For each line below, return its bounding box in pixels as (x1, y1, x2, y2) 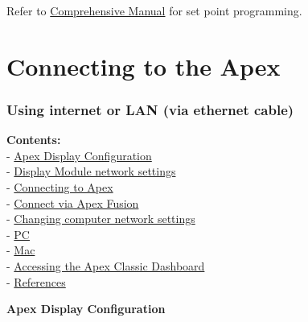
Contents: (6, 131, 61, 148)
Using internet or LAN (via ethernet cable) (6, 99, 294, 119)
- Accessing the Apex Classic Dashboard (6, 257, 205, 274)
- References (6, 273, 66, 290)
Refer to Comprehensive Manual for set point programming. (6, 2, 302, 19)
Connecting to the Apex (6, 49, 281, 82)
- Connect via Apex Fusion (6, 194, 139, 211)
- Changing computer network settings (6, 210, 195, 227)
